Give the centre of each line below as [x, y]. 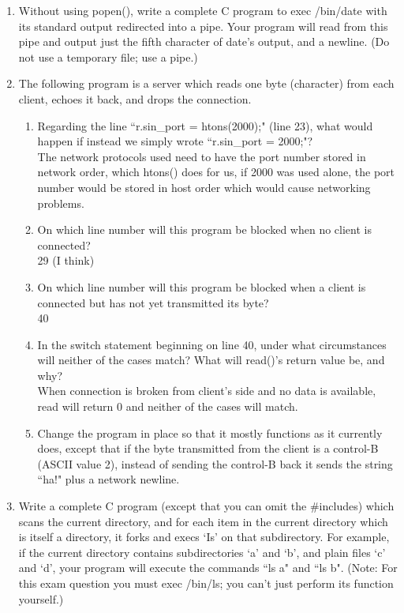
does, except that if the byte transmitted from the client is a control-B [208, 448]
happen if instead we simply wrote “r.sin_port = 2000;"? [175, 141]
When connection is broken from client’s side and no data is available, [207, 391]
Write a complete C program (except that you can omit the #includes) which [206, 506]
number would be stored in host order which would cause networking [204, 187]
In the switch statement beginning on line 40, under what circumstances [212, 344]
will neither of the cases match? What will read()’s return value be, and [211, 360]
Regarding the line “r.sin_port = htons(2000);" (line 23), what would [205, 125]
